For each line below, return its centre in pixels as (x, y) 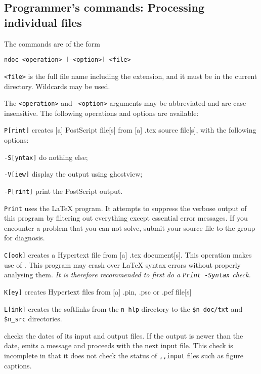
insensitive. (21, 113)
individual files (43, 22)
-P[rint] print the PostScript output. (63, 191)
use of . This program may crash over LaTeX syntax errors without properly (122, 264)
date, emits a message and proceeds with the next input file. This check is (119, 345)
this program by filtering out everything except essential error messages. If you (126, 218)
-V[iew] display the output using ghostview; (73, 174)
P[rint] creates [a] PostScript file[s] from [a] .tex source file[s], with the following (130, 130)
